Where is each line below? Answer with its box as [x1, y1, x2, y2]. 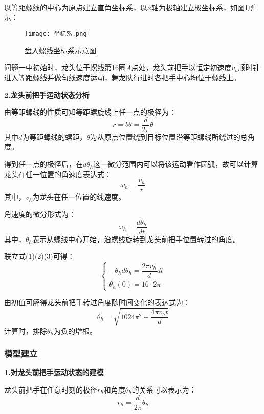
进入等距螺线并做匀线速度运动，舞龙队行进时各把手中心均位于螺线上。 [4, 72, 240, 83]
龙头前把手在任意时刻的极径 [4, 384, 97, 395]
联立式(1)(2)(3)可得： [4, 251, 75, 262]
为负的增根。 [54, 325, 97, 336]
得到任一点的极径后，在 [4, 159, 83, 169]
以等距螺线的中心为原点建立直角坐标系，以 [4, 2, 147, 12]
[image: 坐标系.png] [25, 30, 91, 38]
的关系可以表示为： [131, 384, 196, 395]
